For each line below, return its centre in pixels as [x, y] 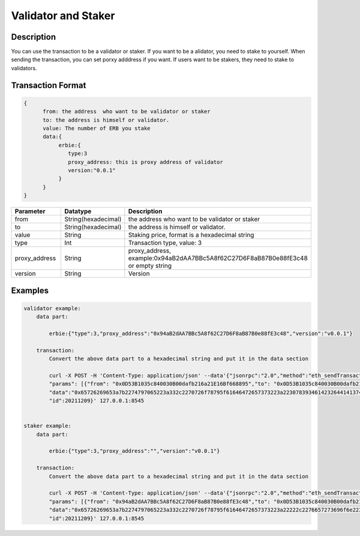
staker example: [48, 426]
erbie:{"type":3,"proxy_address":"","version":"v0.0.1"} [134, 451]
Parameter [30, 211]
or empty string [150, 266]
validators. [24, 68]
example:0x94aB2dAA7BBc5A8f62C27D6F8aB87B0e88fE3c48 [218, 258]
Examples [30, 290]
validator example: [52, 308]
